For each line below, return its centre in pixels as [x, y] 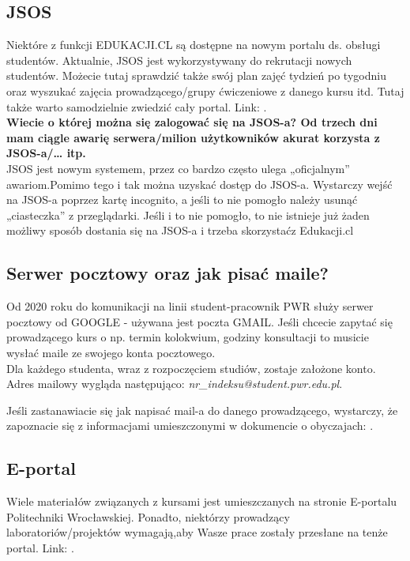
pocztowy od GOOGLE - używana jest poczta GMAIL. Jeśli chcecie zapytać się [199, 321]
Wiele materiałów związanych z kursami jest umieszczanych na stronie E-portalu [202, 501]
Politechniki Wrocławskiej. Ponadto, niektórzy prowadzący [148, 516]
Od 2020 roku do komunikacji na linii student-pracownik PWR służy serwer [190, 306]
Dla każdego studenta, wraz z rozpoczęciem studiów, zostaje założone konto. [191, 368]
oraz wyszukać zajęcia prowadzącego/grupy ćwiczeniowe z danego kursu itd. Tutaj [205, 90]
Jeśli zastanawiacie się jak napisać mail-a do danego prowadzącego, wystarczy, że [202, 410]
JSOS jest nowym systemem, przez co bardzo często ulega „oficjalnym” [178, 168]
